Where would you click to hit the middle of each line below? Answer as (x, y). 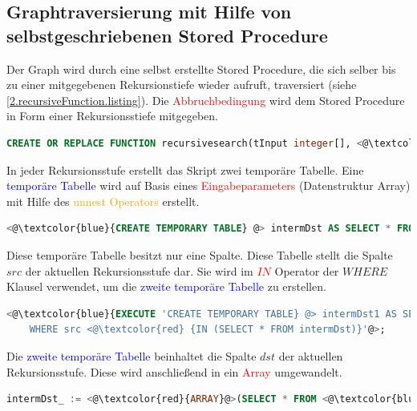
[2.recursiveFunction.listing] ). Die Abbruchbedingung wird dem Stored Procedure (206, 100)
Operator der (307, 270)
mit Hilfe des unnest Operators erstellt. (103, 201)
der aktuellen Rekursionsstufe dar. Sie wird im (139, 270)
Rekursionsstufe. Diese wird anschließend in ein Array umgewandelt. (174, 371)
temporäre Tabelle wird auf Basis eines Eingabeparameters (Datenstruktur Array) (208, 185)
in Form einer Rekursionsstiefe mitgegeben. (113, 116)
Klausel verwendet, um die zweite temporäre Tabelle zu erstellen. (166, 286)
